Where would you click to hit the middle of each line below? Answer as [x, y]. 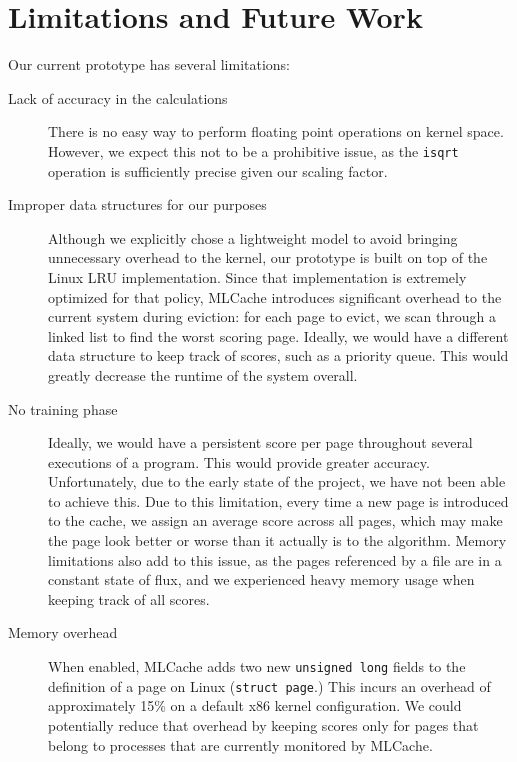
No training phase [63, 408]
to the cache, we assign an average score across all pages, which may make [275, 520]
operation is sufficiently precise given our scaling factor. [218, 170]
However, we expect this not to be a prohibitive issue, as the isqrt [253, 150]
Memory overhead [63, 632]
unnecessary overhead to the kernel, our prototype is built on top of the [268, 257]
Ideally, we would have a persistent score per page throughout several [260, 442]
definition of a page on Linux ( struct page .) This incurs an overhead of [269, 685]
